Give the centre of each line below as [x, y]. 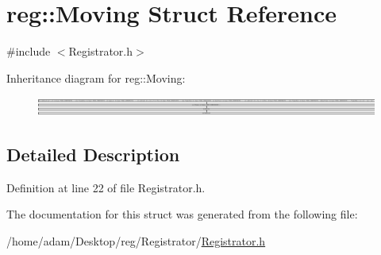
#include [29, 51]
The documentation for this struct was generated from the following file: [182, 214]
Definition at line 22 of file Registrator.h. [106, 187]
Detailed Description [93, 154]
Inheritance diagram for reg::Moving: [96, 77]
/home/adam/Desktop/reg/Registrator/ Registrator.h [136, 240]
